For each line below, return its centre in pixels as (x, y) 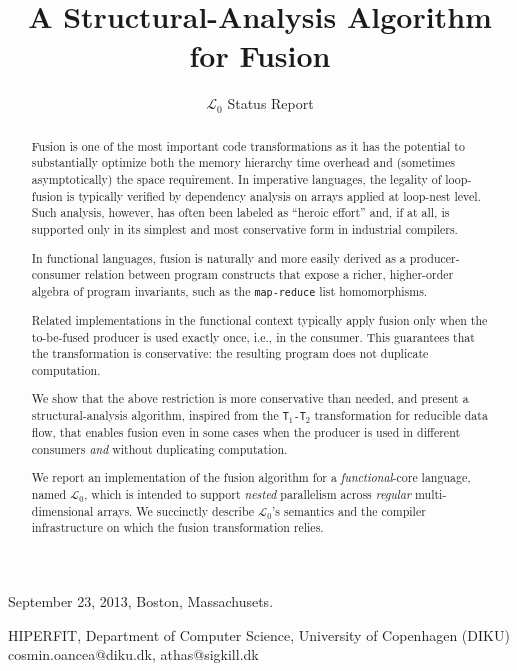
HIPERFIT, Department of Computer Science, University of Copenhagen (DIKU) (259, 634)
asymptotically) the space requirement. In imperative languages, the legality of (236, 179)
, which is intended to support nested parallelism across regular (247, 494)
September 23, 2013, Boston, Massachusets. (141, 601)
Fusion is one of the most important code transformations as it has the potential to (248, 145)
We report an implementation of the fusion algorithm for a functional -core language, (251, 477)
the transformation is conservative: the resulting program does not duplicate (230, 353)
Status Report (270, 103)
